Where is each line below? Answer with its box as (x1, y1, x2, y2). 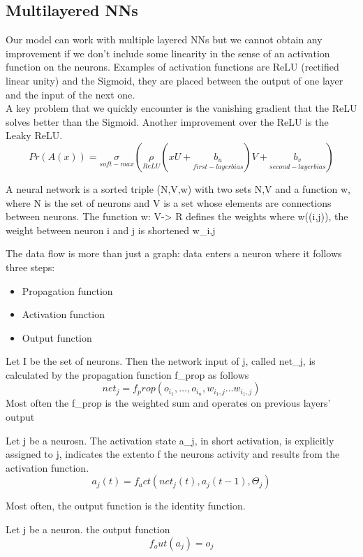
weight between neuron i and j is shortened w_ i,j (6, 222, 216, 237)
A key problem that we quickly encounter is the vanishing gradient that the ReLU (6, 101, 357, 115)
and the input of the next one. (6, 87, 135, 101)
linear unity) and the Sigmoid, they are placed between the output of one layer (6, 73, 343, 87)
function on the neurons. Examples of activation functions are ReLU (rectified (6, 59, 339, 74)
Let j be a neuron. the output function (6, 522, 170, 537)
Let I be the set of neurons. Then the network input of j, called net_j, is (6, 354, 316, 368)
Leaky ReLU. (6, 128, 63, 143)
